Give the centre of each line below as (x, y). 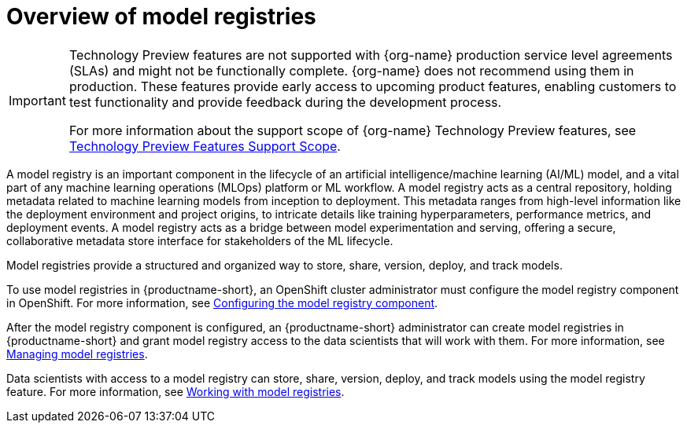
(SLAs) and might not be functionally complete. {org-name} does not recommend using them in (351, 70)
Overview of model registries (161, 16)
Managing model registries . (77, 354)
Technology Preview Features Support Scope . (205, 146)
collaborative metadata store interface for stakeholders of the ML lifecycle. (200, 240)
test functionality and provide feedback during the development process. (285, 102)
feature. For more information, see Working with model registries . (175, 391)
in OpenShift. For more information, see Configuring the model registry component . (222, 302)
